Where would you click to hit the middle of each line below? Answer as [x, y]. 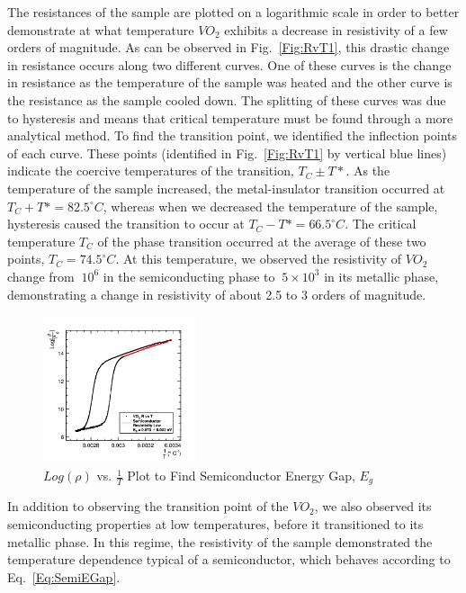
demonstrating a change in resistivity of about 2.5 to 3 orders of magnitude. [217, 294]
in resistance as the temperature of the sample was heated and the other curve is [230, 82]
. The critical [381, 224]
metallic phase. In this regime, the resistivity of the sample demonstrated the [220, 541]
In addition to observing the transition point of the [148, 506]
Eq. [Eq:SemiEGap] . [64, 576]
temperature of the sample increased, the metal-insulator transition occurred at [226, 188]
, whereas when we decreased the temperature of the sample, [270, 206]
